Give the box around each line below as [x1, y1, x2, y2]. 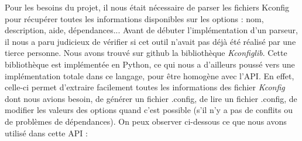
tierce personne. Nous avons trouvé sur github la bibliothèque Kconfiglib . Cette [5, 47, 287, 59]
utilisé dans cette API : [5, 126, 88, 139]
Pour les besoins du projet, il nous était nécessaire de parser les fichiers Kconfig [5, 1, 290, 13]
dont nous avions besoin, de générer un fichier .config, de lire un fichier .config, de [5, 92, 297, 104]
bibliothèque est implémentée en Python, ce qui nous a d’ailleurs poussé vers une [5, 58, 295, 70]
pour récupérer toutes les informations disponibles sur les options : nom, [5, 12, 264, 24]
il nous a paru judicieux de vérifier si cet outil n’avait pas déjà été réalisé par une [5, 35, 296, 47]
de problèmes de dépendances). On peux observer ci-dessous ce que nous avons [5, 115, 287, 127]
